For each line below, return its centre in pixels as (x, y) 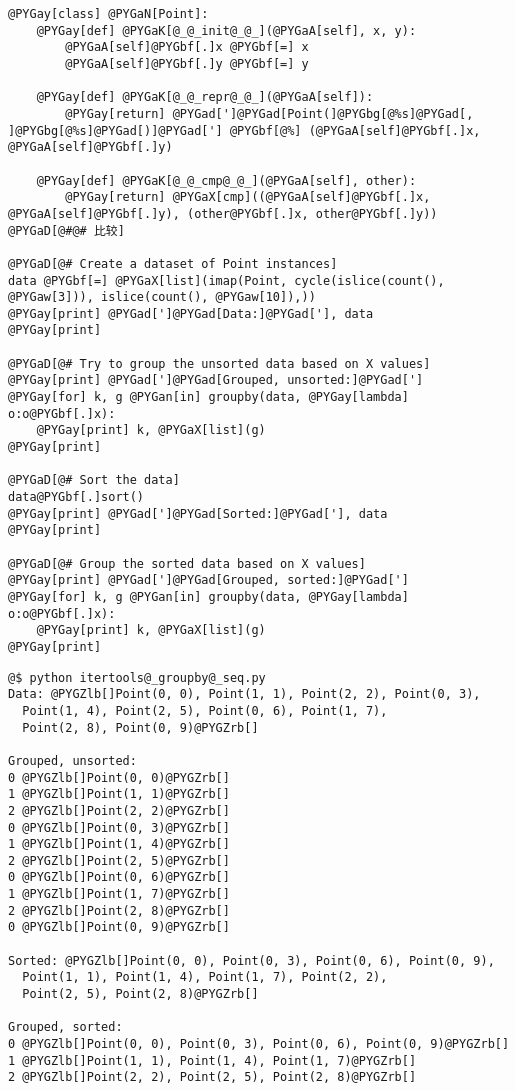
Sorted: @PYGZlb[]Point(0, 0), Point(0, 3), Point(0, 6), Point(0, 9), (251, 960)
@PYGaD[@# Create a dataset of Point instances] (173, 263)
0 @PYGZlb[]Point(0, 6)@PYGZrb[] (119, 877)
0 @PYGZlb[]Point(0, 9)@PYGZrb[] (119, 927)
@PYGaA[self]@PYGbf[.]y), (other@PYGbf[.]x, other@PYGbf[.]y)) (223, 213)
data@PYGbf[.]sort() (76, 497)
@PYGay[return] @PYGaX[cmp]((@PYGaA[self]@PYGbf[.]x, (248, 197)
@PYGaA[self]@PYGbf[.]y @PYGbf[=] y (187, 63)
